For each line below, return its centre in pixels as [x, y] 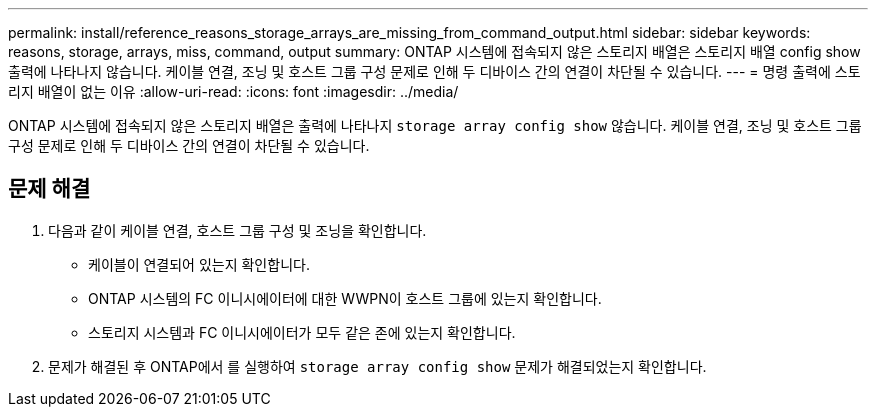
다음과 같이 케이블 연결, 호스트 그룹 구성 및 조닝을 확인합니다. [237, 230]
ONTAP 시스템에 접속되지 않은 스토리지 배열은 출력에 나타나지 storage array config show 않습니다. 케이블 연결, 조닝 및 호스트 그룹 [435, 125]
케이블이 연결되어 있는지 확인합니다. [199, 264]
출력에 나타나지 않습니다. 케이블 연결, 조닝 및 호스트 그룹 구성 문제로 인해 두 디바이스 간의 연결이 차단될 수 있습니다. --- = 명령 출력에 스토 [434, 71]
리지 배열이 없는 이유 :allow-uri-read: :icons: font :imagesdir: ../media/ [233, 91]
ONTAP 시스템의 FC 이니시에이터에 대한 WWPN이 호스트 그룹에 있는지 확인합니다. [345, 298]
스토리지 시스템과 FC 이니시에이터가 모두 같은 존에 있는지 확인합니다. [302, 332]
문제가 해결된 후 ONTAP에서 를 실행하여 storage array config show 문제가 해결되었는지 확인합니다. [377, 366]
